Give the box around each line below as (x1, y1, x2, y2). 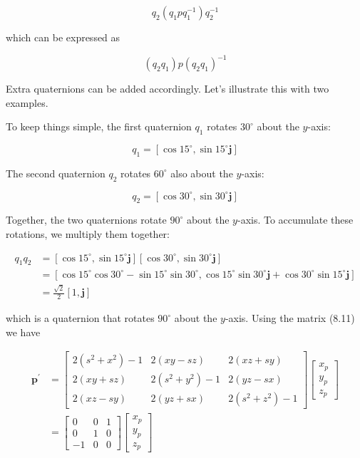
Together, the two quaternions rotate (6, 212, 167, 227)
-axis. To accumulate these (237, 212, 354, 227)
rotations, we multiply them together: (6, 227, 170, 241)
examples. (6, 95, 48, 110)
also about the (170, 165, 233, 180)
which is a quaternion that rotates (6, 311, 155, 326)
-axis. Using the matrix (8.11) (225, 311, 355, 326)
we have (6, 324, 41, 339)
